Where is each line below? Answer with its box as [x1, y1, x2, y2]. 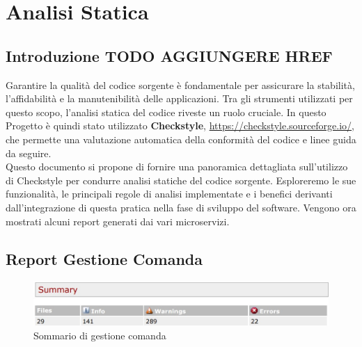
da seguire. [6, 145, 52, 160]
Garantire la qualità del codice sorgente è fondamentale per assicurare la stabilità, [6, 77, 355, 92]
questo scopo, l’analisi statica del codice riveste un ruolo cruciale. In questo [6, 104, 326, 119]
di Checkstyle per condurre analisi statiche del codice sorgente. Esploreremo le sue [6, 172, 356, 187]
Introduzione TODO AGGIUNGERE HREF [6, 45, 333, 66]
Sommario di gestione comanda [33, 328, 166, 342]
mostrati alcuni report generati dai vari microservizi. [6, 213, 230, 228]
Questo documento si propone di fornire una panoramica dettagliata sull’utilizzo [6, 159, 348, 174]
